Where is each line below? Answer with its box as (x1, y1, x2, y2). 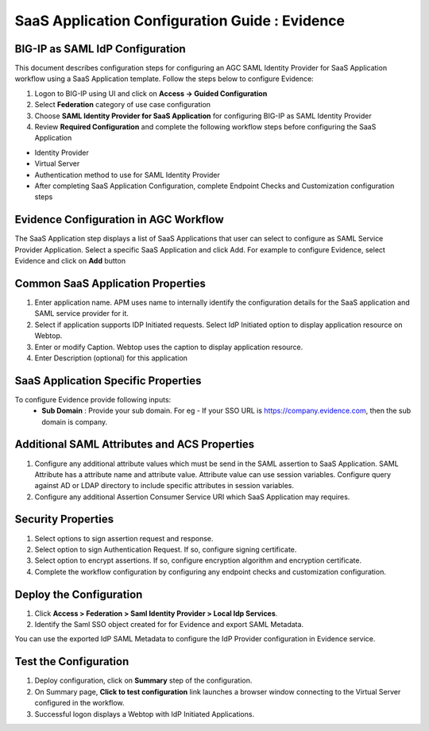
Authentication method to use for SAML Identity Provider (34, 170, 220, 179)
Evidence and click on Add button (14, 256, 126, 266)
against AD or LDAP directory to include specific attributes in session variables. (34, 481, 294, 491)
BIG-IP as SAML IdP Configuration (14, 42, 186, 56)
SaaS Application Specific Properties (14, 374, 202, 387)
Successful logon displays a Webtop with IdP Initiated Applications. (34, 709, 254, 718)
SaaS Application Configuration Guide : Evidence (14, 12, 346, 29)
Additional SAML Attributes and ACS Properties (14, 437, 255, 452)
